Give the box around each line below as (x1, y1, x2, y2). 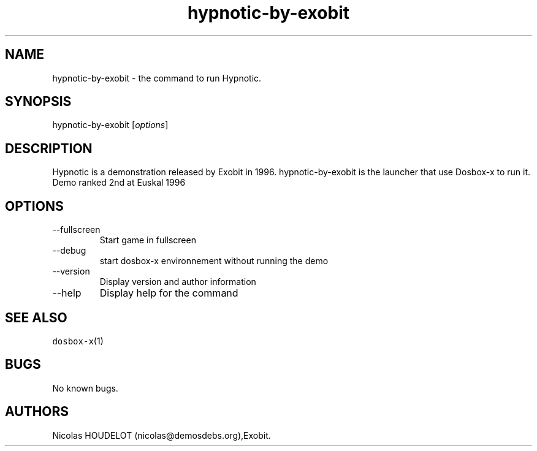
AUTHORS (5, 404, 69, 420)
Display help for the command (99, 287, 238, 300)
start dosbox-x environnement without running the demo (99, 256, 329, 267)
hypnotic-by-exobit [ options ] (52, 119, 169, 131)
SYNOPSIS (5, 94, 72, 110)
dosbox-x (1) (52, 335, 104, 346)
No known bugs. (52, 382, 118, 393)
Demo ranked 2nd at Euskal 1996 (52, 177, 186, 188)
